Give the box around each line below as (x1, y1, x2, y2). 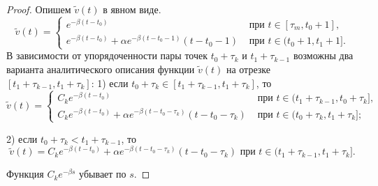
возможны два (293, 48, 354, 63)
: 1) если (91, 75, 129, 90)
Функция (6, 166, 44, 181)
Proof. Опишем (6, 2, 71, 16)
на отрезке (226, 61, 270, 76)
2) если (6, 131, 38, 146)
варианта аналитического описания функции (6, 61, 195, 76)
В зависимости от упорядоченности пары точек (6, 48, 208, 63)
